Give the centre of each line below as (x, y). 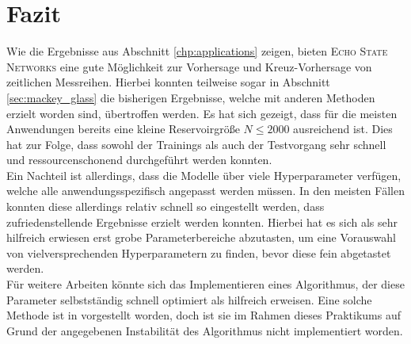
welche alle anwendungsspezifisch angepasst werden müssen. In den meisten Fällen (205, 191)
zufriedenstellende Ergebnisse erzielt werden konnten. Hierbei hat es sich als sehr (202, 222)
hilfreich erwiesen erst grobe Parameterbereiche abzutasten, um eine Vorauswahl (201, 237)
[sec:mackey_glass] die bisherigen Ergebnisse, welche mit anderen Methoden (191, 97)
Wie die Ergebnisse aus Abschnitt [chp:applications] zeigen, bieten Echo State (197, 51)
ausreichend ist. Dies (343, 129)
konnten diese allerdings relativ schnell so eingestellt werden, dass (166, 206)
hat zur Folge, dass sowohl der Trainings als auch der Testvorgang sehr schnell (196, 144)
